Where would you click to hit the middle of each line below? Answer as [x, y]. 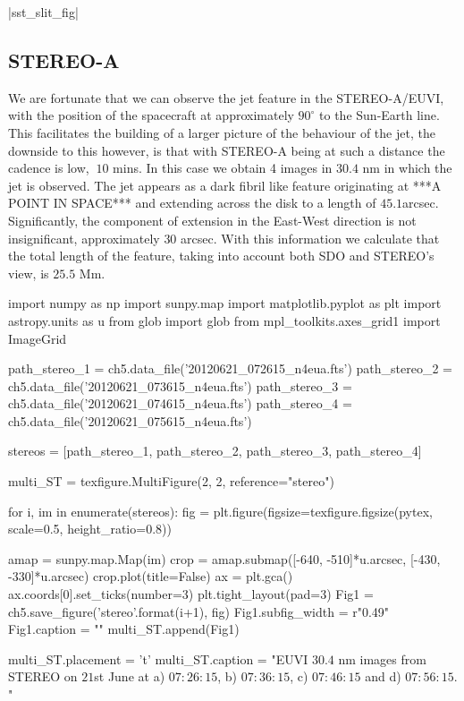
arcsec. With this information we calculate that [310, 238]
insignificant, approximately [84, 238]
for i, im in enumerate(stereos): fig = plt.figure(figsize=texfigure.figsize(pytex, [220, 511]
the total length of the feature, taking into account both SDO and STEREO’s [221, 256]
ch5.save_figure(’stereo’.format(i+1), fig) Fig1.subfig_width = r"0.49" [199, 611]
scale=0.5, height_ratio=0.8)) [90, 529]
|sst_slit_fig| [43, 12]
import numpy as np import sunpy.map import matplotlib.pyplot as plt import [225, 303]
